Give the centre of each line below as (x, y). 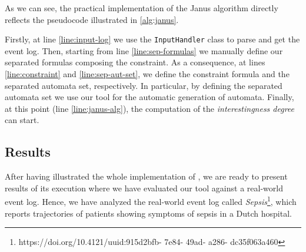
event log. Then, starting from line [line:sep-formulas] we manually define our (144, 50)
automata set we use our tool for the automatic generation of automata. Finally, (149, 97)
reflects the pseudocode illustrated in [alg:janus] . (92, 19)
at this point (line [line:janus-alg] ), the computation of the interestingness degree (150, 108)
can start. (22, 120)
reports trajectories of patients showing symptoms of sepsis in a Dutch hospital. (148, 213)
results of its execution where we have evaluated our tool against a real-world (144, 188)
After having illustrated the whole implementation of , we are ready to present (146, 176)
